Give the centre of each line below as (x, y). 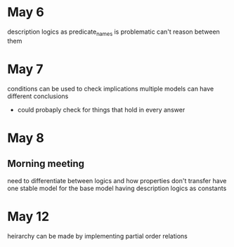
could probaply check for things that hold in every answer (101, 109)
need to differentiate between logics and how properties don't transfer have (117, 180)
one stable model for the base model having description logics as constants (117, 188)
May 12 (28, 216)
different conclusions (38, 96)
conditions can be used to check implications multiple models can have (111, 88)
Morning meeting (46, 164)
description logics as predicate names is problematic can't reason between (113, 32)
